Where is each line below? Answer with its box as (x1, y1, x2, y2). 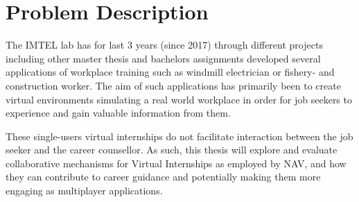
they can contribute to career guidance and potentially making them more (6, 169, 321, 184)
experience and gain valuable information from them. (6, 106, 231, 120)
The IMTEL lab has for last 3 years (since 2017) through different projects (6, 37, 323, 52)
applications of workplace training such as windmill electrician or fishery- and (6, 65, 335, 79)
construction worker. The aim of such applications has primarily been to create (6, 78, 341, 92)
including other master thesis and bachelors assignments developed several (6, 51, 321, 65)
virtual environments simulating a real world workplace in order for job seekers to (6, 92, 352, 106)
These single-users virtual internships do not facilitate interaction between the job (6, 128, 353, 143)
